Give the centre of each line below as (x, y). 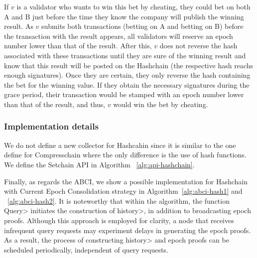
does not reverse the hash (198, 46)
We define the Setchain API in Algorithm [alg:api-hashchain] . (99, 164)
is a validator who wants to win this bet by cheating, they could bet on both (133, 6)
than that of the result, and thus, (55, 104)
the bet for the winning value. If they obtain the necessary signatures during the (127, 84)
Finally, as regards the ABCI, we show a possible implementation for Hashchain (126, 181)
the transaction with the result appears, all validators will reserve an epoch (119, 36)
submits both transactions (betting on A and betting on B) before (142, 26)
